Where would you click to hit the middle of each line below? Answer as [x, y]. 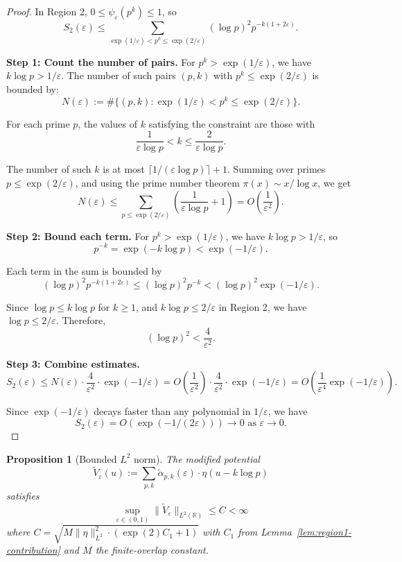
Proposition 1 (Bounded [62, 458]
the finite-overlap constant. [152, 550]
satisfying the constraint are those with [232, 123]
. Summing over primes [276, 169]
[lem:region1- [324, 532]
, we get [334, 182]
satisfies [23, 495]
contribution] [33, 550]
